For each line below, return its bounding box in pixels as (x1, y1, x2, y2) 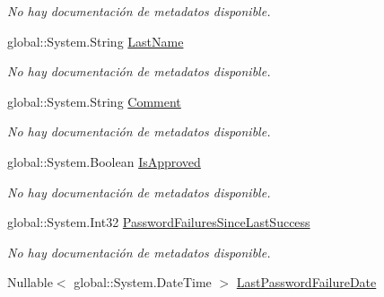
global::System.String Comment (7, 92, 181, 110)
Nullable (7, 273, 53, 292)
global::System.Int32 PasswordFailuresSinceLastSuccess (7, 213, 310, 231)
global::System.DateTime (74, 273, 212, 292)
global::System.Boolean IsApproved (7, 152, 201, 170)
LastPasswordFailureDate (236, 273, 377, 292)
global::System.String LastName (7, 31, 184, 50)
